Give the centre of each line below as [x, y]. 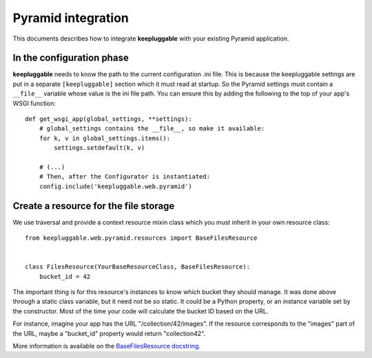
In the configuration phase [71, 58]
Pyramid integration [71, 18]
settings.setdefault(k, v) [100, 148]
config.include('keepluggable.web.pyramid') [115, 186]
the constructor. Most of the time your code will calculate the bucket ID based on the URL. [141, 311]
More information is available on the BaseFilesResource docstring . [107, 346]
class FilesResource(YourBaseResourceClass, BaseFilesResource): [138, 267]
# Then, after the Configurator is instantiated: [124, 177]
